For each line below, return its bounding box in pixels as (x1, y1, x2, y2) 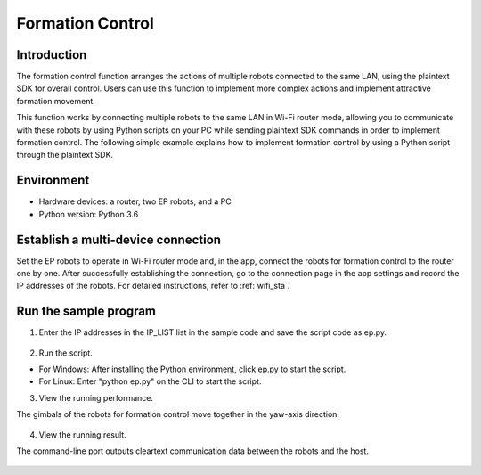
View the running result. (38, 429, 126, 440)
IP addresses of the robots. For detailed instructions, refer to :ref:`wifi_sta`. (16, 281, 290, 291)
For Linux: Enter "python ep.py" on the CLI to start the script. (38, 376, 262, 387)
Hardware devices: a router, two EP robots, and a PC (38, 196, 232, 207)
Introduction (16, 47, 87, 62)
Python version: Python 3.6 (38, 209, 139, 219)
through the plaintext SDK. (16, 150, 114, 160)
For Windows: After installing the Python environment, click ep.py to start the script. (38, 364, 346, 374)
